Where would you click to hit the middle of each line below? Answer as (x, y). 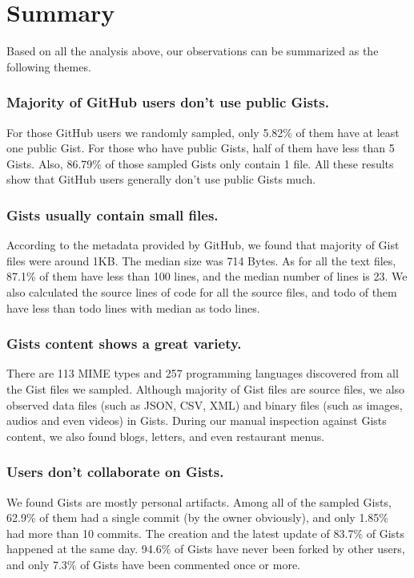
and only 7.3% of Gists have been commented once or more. (154, 564)
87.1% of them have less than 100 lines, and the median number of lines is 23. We (207, 276)
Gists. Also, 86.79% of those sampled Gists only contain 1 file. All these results (200, 163)
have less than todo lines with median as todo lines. (133, 307)
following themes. (49, 66)
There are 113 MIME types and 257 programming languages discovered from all (203, 373)
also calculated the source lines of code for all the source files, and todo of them (202, 291)
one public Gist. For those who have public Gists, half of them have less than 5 (201, 148)
